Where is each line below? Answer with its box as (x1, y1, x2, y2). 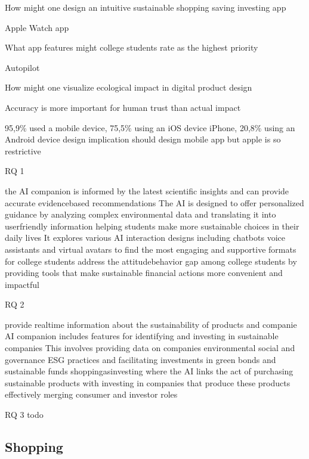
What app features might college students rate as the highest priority (5, 41, 258, 54)
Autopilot (5, 61, 40, 73)
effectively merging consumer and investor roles (5, 388, 178, 401)
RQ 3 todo (5, 408, 44, 421)
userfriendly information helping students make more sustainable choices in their (5, 219, 299, 232)
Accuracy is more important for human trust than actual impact (5, 101, 241, 113)
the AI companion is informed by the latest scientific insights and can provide (5, 184, 289, 197)
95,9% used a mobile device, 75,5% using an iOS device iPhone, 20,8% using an (5, 121, 295, 134)
